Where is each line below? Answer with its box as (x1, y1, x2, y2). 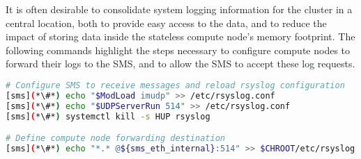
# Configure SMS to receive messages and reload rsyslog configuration (6, 80, 345, 90)
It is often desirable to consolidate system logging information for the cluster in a (6, 2, 353, 16)
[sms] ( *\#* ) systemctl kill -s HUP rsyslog (6, 111, 210, 122)
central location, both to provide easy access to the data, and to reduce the (6, 15, 327, 30)
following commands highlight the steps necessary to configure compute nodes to (6, 42, 351, 57)
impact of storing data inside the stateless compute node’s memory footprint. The (6, 29, 355, 44)
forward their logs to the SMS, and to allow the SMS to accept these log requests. (6, 56, 355, 71)
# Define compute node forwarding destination (6, 133, 225, 144)
